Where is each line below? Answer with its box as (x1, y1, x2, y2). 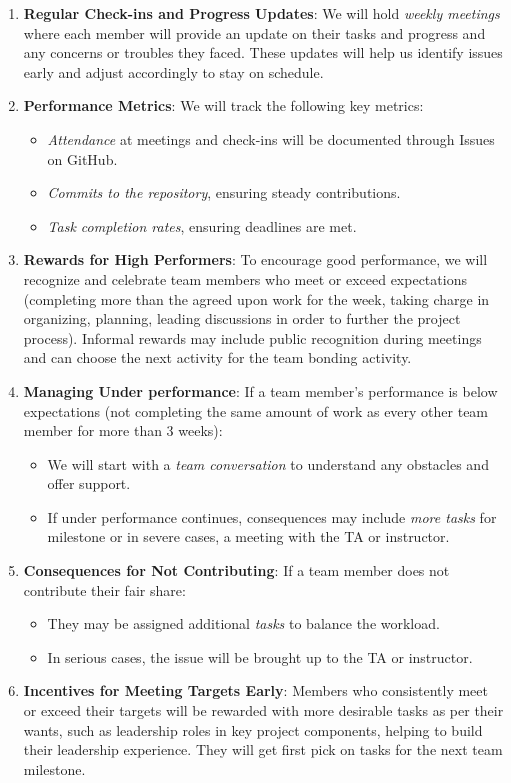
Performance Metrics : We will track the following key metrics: (23, 95, 424, 116)
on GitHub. (47, 148, 118, 169)
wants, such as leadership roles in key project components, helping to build (23, 719, 483, 740)
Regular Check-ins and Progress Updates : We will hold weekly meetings (23, 3, 500, 23)
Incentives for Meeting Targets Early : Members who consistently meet (23, 680, 488, 701)
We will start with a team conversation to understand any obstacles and (47, 453, 489, 474)
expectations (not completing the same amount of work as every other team (23, 400, 489, 421)
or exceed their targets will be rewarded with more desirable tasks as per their (23, 700, 504, 721)
